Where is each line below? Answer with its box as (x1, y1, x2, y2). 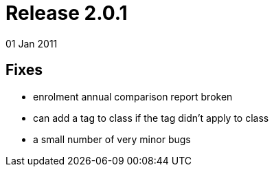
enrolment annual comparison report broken (33, 90, 233, 103)
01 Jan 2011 (5, 37, 58, 50)
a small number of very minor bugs (33, 133, 191, 145)
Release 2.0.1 (5, 1, 128, 25)
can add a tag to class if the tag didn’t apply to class (33, 111, 269, 124)
